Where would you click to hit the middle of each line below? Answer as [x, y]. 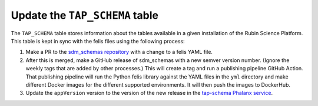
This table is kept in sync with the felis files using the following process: [98, 41]
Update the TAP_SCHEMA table [85, 15]
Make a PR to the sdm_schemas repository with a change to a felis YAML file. [119, 52]
